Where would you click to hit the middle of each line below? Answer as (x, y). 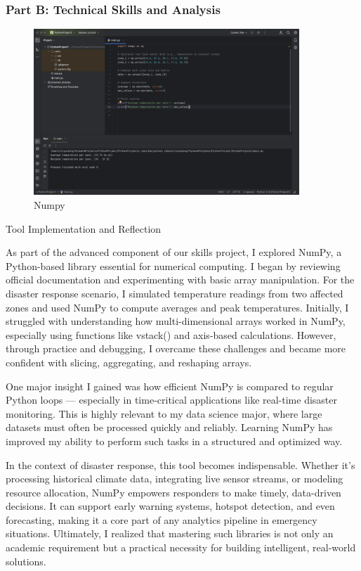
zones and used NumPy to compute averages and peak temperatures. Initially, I (177, 307)
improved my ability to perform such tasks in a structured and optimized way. (174, 441)
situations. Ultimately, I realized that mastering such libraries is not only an (170, 533)
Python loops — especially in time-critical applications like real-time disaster (172, 400)
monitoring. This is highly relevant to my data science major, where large (164, 413)
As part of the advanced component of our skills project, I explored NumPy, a (174, 252)
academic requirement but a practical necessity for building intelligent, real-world (181, 547)
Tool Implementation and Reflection (84, 228)
